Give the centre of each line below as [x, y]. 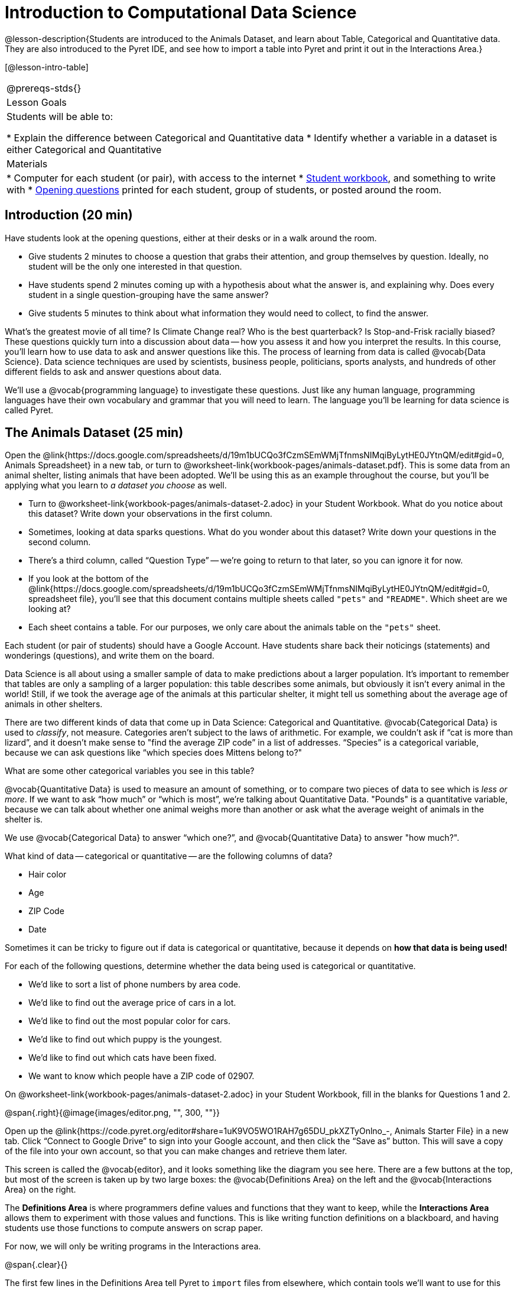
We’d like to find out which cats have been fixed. [123, 1058]
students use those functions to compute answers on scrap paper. [134, 1228]
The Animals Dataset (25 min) [94, 433]
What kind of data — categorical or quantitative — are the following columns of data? [169, 856]
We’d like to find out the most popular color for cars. [130, 1021]
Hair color [48, 875]
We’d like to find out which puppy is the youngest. [125, 1039]
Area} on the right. [40, 1190]
